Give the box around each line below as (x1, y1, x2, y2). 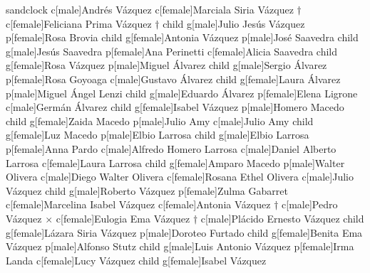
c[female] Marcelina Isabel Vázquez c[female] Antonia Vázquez (6, 197, 271, 212)
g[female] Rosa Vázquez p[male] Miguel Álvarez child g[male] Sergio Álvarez (6, 58, 327, 73)
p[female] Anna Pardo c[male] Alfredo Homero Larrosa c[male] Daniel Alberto (6, 141, 336, 156)
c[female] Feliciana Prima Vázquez (6, 16, 152, 31)
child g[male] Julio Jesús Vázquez (163, 16, 305, 31)
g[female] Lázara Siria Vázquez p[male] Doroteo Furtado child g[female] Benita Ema (6, 225, 363, 240)
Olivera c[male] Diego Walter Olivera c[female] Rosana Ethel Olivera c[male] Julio (6, 169, 354, 184)
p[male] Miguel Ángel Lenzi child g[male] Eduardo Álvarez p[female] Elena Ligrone (6, 85, 358, 100)
